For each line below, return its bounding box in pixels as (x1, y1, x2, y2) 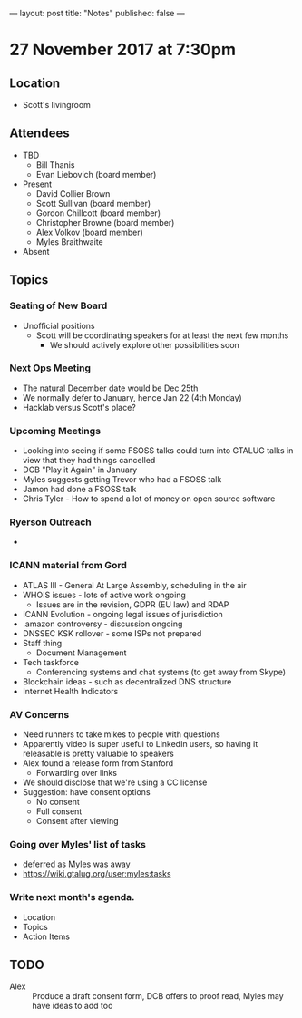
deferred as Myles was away (22, 858, 131, 869)
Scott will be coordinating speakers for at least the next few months (35, 330, 289, 341)
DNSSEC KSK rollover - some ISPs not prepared (22, 627, 202, 638)
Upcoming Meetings (9, 424, 102, 437)
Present (22, 179, 53, 189)
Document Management (35, 647, 127, 658)
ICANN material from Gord (9, 559, 127, 572)
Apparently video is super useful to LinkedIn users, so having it (22, 738, 258, 749)
